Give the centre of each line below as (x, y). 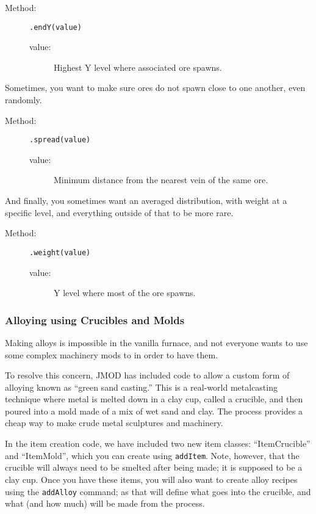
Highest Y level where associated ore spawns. (138, 67)
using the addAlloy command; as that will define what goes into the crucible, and (158, 491)
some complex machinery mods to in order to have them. (112, 354)
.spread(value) (60, 140)
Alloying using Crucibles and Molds (95, 320)
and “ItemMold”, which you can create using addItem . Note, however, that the (152, 455)
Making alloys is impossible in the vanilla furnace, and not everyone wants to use (156, 342)
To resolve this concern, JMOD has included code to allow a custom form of (147, 375)
